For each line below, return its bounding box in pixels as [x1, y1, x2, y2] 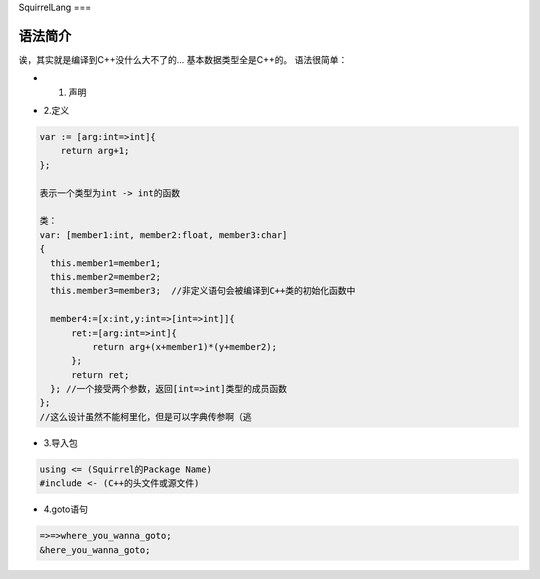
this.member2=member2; [50, 271, 162, 282]
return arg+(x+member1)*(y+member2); [91, 341, 277, 352]
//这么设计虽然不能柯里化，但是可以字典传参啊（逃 [39, 411, 252, 422]
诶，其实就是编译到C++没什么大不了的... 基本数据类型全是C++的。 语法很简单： [18, 53, 348, 65]
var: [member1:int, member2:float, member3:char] [39, 229, 288, 240]
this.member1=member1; [50, 257, 162, 269]
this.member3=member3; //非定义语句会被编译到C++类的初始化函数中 [50, 285, 356, 297]
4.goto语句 [43, 503, 89, 515]
